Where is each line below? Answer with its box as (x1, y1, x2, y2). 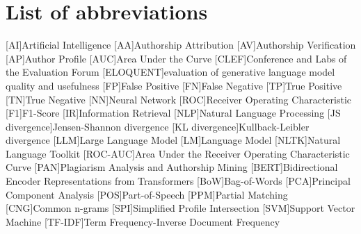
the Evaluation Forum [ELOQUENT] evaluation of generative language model (6, 65, 335, 79)
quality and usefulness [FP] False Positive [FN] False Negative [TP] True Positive (6, 78, 342, 92)
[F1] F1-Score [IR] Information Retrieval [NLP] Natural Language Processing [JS (6, 106, 341, 120)
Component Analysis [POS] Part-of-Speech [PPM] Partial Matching (6, 187, 288, 201)
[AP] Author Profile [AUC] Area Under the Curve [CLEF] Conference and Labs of (6, 51, 347, 65)
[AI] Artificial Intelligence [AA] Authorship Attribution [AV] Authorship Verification (6, 37, 356, 52)
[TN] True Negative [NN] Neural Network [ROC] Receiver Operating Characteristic (6, 92, 351, 106)
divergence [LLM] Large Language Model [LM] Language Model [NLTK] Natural (6, 133, 341, 147)
